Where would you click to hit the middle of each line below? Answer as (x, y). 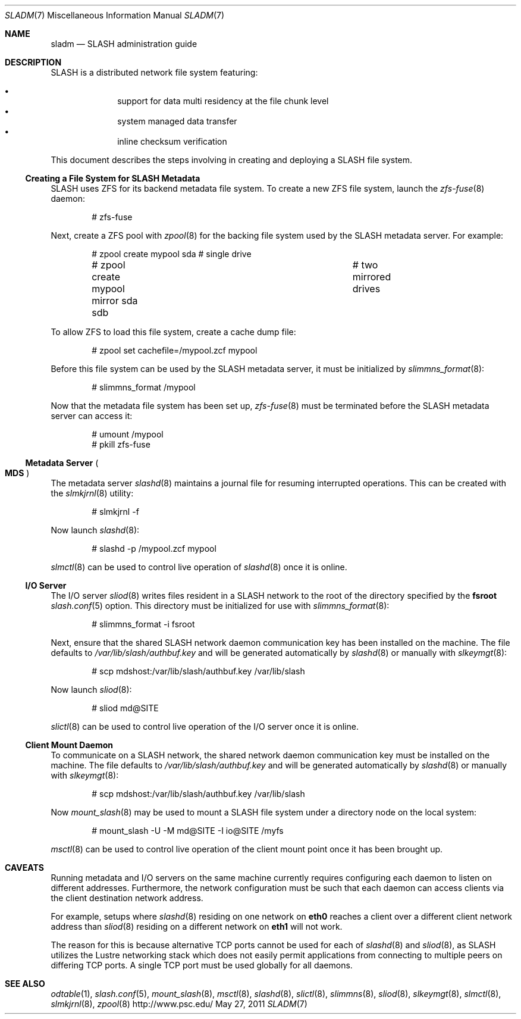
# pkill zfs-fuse (121, 444)
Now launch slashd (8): (95, 530)
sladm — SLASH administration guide (124, 44)
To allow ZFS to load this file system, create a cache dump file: (173, 332)
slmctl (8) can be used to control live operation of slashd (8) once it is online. (199, 567)
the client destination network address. (127, 898)
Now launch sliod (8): (91, 690)
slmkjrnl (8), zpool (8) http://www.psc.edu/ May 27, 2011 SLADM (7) (179, 1004)
